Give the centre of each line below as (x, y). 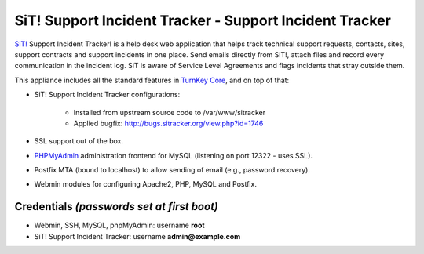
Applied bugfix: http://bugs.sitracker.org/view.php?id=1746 (168, 123)
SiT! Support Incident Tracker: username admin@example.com (137, 236)
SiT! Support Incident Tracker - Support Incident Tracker (203, 20)
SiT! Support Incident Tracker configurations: (107, 95)
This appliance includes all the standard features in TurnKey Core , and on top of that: (152, 80)
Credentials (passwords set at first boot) (117, 207)
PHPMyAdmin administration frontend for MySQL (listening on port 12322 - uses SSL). (174, 155)
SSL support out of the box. (79, 141)
